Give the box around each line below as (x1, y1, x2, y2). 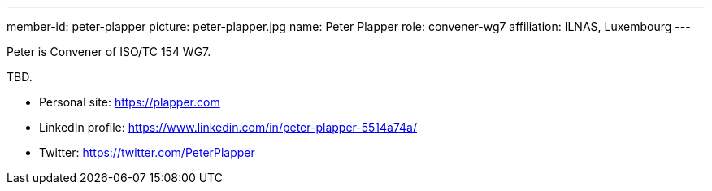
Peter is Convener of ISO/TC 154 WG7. (7, 45, 211, 59)
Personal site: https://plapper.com (39, 95, 220, 109)
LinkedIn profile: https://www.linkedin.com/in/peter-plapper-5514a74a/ (39, 120, 417, 134)
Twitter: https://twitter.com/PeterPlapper (39, 145, 255, 159)
